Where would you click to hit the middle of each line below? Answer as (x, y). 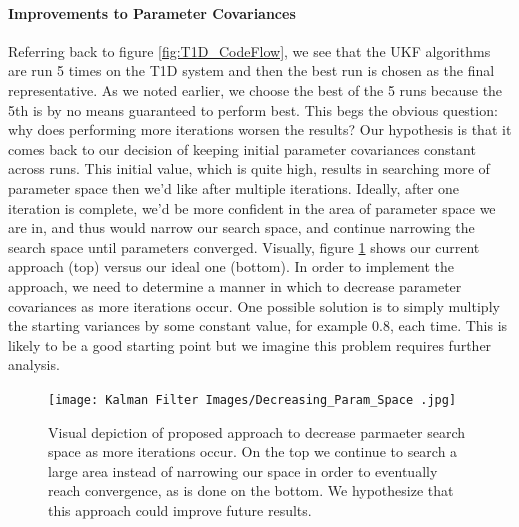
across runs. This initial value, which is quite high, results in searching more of (249, 168)
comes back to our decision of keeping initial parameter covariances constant (242, 148)
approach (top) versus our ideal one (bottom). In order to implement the (231, 266)
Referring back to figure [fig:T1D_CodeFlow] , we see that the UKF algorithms (249, 50)
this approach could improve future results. (180, 509)
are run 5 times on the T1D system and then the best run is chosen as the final (251, 70)
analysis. (34, 364)
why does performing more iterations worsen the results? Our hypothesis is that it (260, 129)
